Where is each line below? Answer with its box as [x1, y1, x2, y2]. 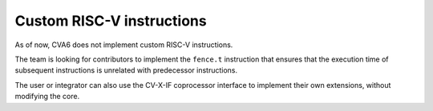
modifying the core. [14, 92, 80, 101]
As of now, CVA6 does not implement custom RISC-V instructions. [14, 40, 233, 50]
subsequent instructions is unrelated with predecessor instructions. [14, 65, 238, 75]
